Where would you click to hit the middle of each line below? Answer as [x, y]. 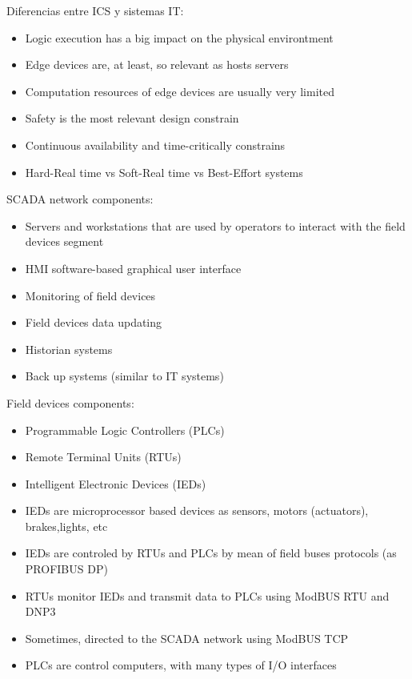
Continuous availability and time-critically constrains [155, 145]
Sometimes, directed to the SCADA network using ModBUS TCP [187, 638]
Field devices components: [70, 402]
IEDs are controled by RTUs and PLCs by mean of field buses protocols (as [211, 553]
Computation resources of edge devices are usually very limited [180, 91]
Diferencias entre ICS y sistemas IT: [95, 10]
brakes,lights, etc [66, 526]
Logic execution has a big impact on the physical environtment [179, 37]
